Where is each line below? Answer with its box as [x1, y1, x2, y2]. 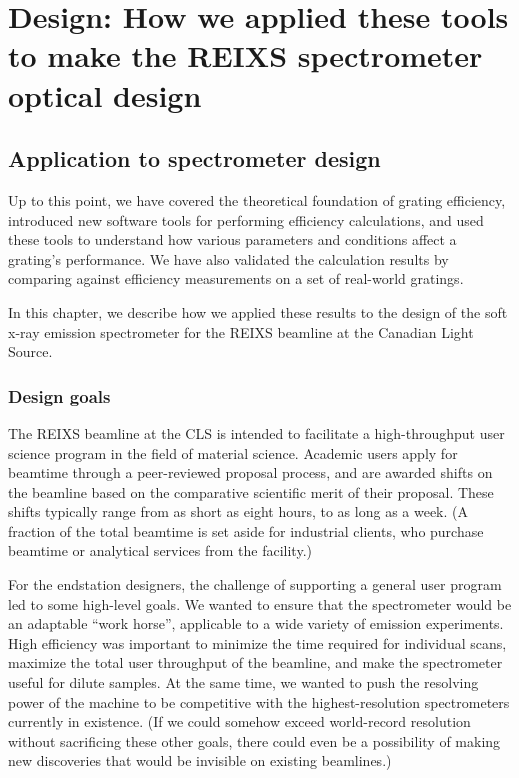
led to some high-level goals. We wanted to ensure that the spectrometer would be [8, 593, 512, 614]
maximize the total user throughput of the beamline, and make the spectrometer [8, 652, 503, 673]
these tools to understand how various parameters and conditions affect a [8, 229, 457, 250]
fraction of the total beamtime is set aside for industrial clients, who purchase [8, 520, 484, 541]
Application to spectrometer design [8, 143, 381, 174]
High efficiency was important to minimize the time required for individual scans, [8, 632, 507, 653]
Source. [8, 341, 53, 362]
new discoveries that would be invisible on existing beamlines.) [8, 750, 392, 771]
